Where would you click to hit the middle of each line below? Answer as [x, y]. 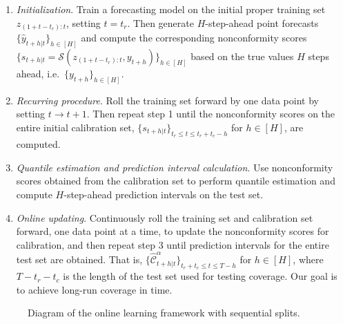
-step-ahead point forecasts [262, 22]
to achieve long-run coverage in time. [94, 289]
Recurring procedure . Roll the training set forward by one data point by [167, 100]
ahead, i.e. [38, 73]
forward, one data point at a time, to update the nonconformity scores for [173, 231]
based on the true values [242, 56]
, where [308, 259]
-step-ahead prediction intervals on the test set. [164, 194]
